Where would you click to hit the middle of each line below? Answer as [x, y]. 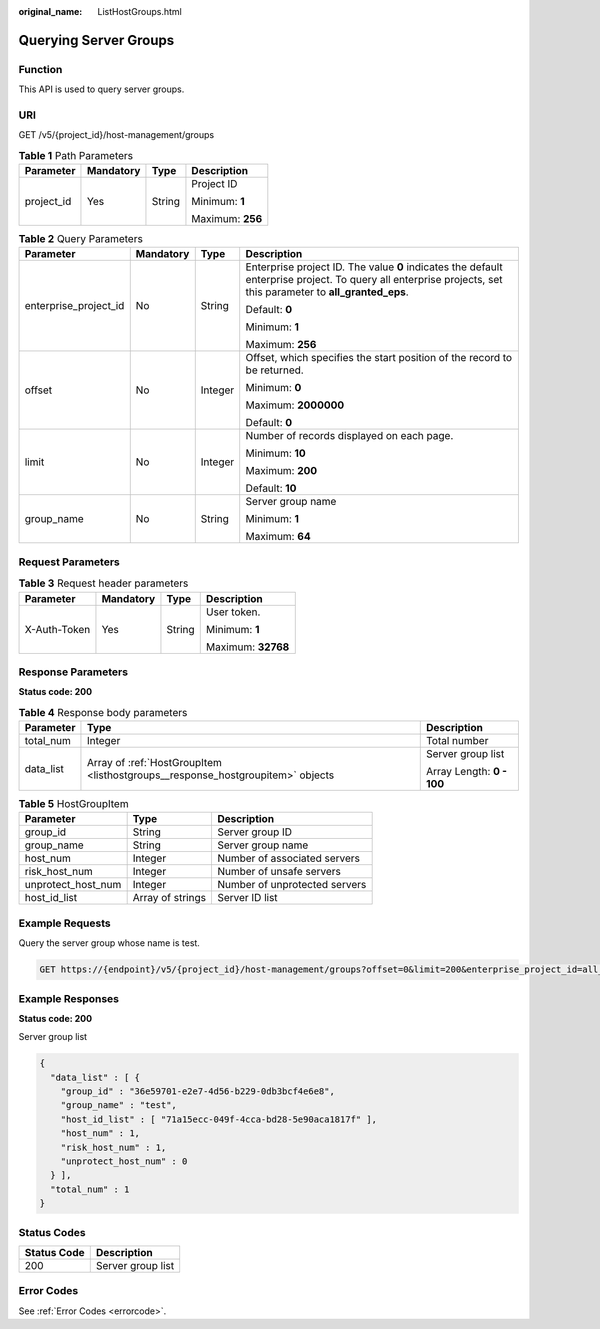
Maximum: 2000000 [295, 405]
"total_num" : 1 [90, 1189]
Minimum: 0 [273, 388]
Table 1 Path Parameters [76, 155]
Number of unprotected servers [291, 885]
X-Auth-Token [57, 629]
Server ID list [247, 898]
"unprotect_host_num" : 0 [124, 1161]
